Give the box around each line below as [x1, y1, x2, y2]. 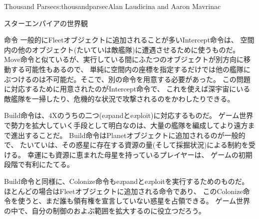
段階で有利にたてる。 [4, 159, 74, 169]
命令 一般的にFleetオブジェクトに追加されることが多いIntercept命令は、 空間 [4, 34, 255, 45]
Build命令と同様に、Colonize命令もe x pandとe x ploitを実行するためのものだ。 [4, 175, 249, 186]
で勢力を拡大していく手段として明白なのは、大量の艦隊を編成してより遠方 [4, 119, 248, 130]
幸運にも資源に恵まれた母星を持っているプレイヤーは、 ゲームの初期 [27, 149, 253, 159]
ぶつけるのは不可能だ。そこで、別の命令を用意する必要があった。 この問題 [4, 73, 251, 84]
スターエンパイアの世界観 [4, 17, 88, 28]
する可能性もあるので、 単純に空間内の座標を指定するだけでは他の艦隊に [10, 63, 251, 74]
